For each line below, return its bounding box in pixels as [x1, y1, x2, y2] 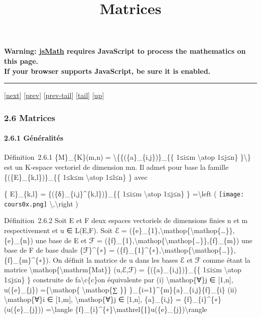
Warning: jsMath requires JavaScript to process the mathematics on [4, 46, 246, 56]
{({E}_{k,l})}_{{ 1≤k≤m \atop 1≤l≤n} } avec [4, 171, 148, 182]
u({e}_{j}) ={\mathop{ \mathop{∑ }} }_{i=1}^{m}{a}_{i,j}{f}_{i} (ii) [4, 284, 237, 294]
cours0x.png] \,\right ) [4, 198, 78, 208]
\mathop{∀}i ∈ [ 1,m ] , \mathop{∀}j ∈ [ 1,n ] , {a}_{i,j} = [4, 294, 181, 304]
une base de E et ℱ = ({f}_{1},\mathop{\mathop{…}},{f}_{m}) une [35, 235, 252, 245]
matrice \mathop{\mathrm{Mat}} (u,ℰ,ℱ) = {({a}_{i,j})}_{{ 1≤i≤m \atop [4, 264, 241, 275]
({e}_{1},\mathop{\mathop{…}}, [129, 225, 235, 236]
